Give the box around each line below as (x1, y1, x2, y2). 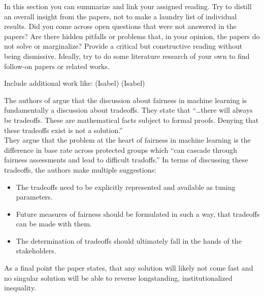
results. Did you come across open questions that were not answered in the (4, 21, 237, 31)
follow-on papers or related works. (4, 60, 110, 71)
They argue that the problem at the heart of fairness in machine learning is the (4, 135, 251, 145)
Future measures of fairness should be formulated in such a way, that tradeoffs (16, 208, 260, 219)
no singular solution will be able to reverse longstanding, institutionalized (4, 272, 233, 283)
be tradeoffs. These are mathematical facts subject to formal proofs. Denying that (4, 114, 259, 125)
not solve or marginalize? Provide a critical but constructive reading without (4, 41, 243, 51)
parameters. (16, 191, 53, 202)
